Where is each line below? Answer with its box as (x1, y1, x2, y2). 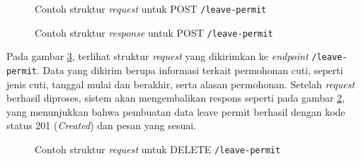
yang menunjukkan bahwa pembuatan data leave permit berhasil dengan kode (6, 104, 345, 119)
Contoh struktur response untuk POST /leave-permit (35, 25, 273, 40)
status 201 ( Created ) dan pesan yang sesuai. (6, 118, 197, 133)
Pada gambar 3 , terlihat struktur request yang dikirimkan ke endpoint (6, 49, 309, 64)
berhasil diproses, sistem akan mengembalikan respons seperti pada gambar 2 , (6, 90, 345, 105)
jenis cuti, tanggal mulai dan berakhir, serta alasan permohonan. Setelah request (6, 76, 355, 91)
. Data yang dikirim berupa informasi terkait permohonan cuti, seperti (36, 62, 343, 77)
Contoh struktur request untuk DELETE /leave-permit (35, 142, 281, 156)
